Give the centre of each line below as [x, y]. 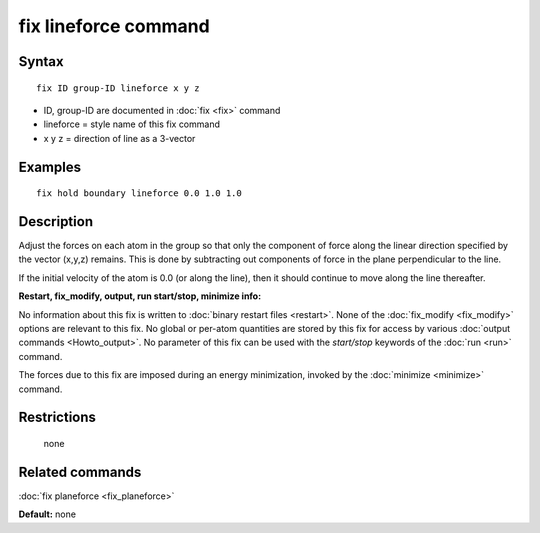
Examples [50, 166]
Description [56, 221]
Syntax [41, 61]
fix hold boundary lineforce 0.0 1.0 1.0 [139, 193]
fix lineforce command [114, 26]
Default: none [47, 514]
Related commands [80, 471]
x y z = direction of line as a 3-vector [119, 138]
